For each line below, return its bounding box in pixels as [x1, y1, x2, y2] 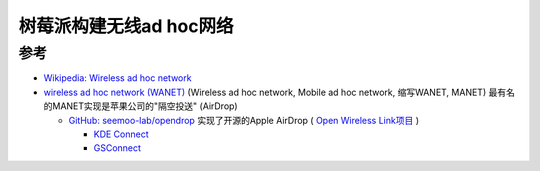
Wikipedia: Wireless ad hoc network [43, 72, 192, 84]
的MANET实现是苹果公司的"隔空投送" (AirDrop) [43, 100, 239, 112]
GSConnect [93, 142, 142, 154]
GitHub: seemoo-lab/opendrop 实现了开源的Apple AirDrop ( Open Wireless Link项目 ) [68, 114, 420, 126]
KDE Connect [93, 128, 149, 140]
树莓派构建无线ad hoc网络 [18, 15, 234, 37]
